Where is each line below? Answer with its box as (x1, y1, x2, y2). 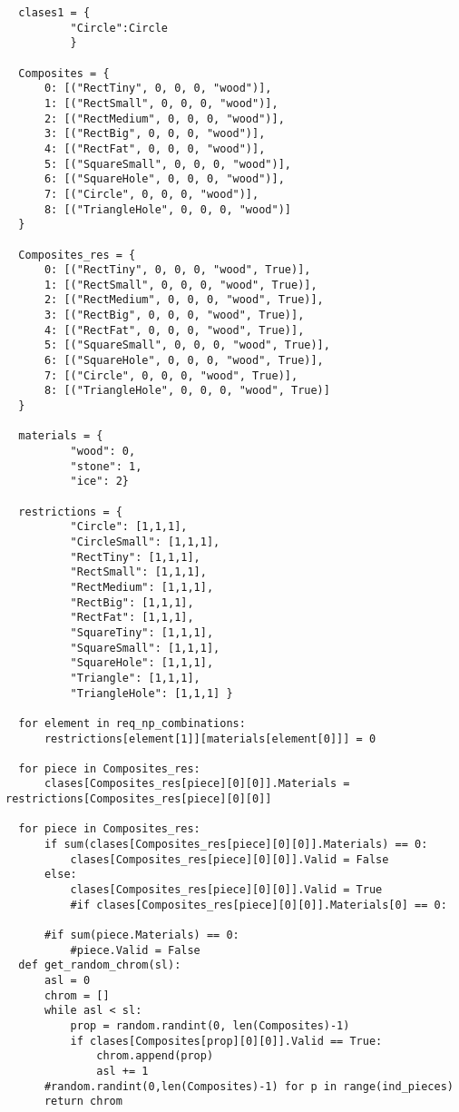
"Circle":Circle (70, 21, 168, 34)
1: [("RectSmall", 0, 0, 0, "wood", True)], (44, 278, 317, 291)
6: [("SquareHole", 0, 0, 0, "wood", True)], (44, 354, 324, 368)
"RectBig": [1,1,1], (70, 595, 194, 609)
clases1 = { (18, 6, 91, 19)
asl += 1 (96, 1064, 149, 1078)
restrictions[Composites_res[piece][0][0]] (5, 792, 272, 806)
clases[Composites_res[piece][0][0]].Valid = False (70, 852, 389, 866)
